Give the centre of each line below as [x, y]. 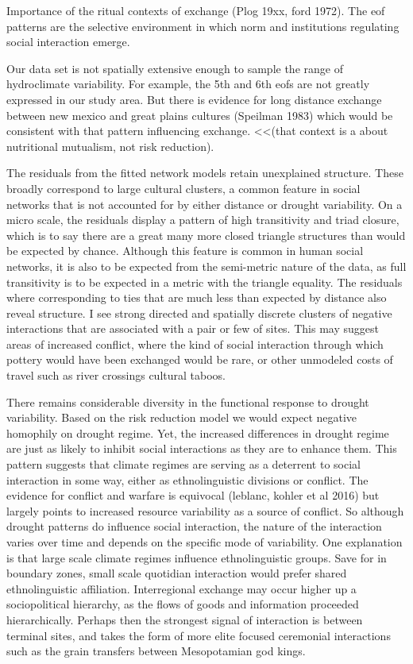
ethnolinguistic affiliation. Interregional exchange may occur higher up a [181, 588]
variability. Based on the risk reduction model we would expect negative [182, 417]
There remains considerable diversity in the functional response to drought [188, 401]
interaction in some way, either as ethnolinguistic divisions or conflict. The [187, 479]
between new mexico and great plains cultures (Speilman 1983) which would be [200, 115]
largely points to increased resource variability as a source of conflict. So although [205, 510]
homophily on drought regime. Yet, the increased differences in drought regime [198, 432]
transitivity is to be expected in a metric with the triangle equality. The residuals [205, 282]
